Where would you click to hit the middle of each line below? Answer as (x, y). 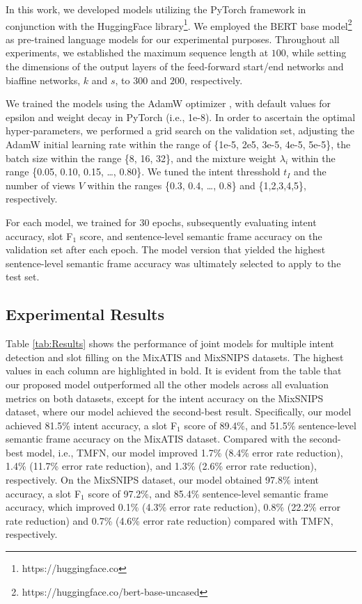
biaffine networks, (43, 80)
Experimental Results (85, 314)
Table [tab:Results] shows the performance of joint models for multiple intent (170, 343)
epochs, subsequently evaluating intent (235, 222)
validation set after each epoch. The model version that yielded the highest (166, 249)
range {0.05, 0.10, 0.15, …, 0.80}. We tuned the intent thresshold (143, 172)
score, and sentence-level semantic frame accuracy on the (201, 236)
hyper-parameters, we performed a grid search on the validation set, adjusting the (180, 130)
